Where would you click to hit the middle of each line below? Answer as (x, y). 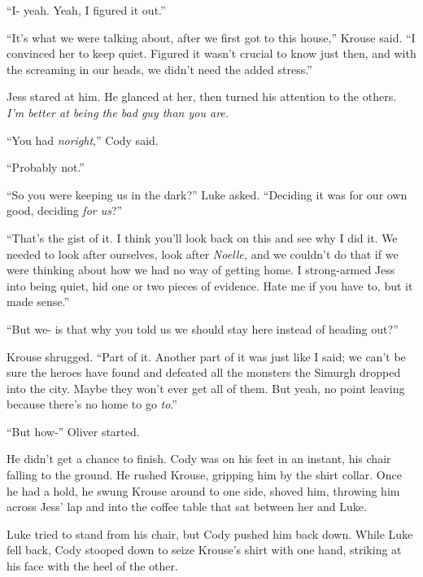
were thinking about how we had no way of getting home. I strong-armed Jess (201, 270)
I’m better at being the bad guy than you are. (118, 112)
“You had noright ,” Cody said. (83, 140)
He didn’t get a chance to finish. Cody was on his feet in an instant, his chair (199, 459)
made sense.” (38, 302)
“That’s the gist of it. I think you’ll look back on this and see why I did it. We (202, 237)
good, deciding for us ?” (65, 210)
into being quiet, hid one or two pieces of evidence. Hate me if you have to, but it (210, 285)
